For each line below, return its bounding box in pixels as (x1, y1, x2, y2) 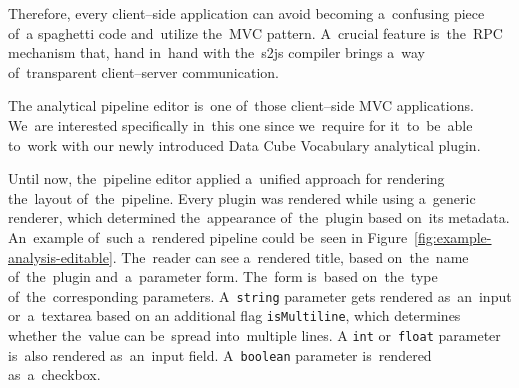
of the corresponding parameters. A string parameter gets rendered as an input (8, 285, 512, 306)
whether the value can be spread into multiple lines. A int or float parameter (8, 325, 501, 346)
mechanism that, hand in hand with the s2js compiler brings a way (8, 42, 425, 63)
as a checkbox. (8, 364, 101, 385)
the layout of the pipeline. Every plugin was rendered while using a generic (8, 187, 476, 208)
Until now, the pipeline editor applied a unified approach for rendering (8, 168, 445, 189)
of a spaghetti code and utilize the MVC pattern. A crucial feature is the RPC (8, 22, 503, 43)
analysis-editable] (8, 246, 113, 267)
